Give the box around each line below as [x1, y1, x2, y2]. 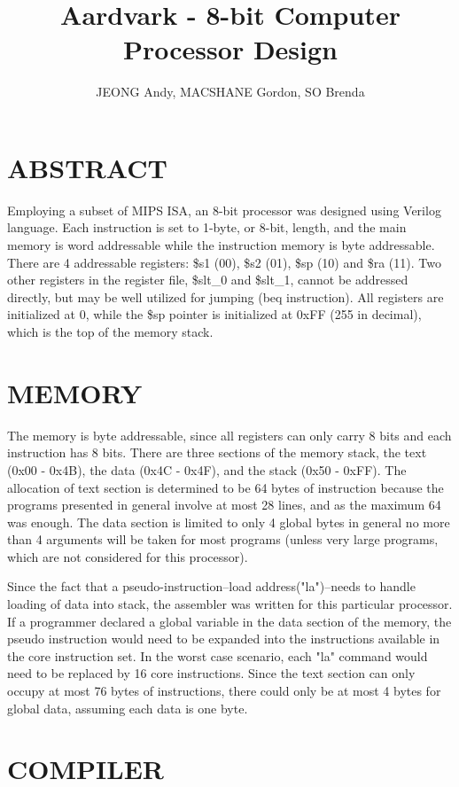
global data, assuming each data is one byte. [7, 698, 248, 717]
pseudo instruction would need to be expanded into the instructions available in [7, 629, 440, 648]
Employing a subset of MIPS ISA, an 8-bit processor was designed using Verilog [7, 200, 441, 219]
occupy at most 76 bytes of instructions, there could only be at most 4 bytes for [7, 682, 441, 700]
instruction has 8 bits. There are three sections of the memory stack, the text [7, 443, 427, 462]
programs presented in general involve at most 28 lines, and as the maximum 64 [7, 495, 441, 514]
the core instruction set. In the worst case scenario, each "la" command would [7, 646, 428, 665]
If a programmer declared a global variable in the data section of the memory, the [7, 612, 452, 630]
